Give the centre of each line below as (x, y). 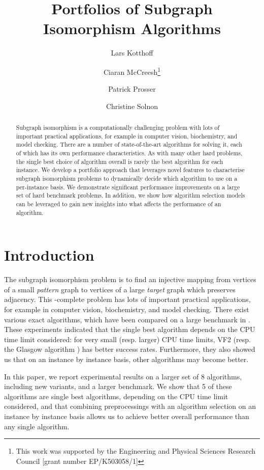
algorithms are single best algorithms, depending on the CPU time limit (116, 396)
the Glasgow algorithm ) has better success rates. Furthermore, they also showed (130, 349)
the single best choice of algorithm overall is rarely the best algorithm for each (120, 161)
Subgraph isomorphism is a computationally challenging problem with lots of (118, 128)
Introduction (49, 255)
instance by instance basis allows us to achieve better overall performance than (127, 416)
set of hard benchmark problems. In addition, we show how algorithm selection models (130, 195)
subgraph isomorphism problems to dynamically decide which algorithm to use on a (127, 178)
